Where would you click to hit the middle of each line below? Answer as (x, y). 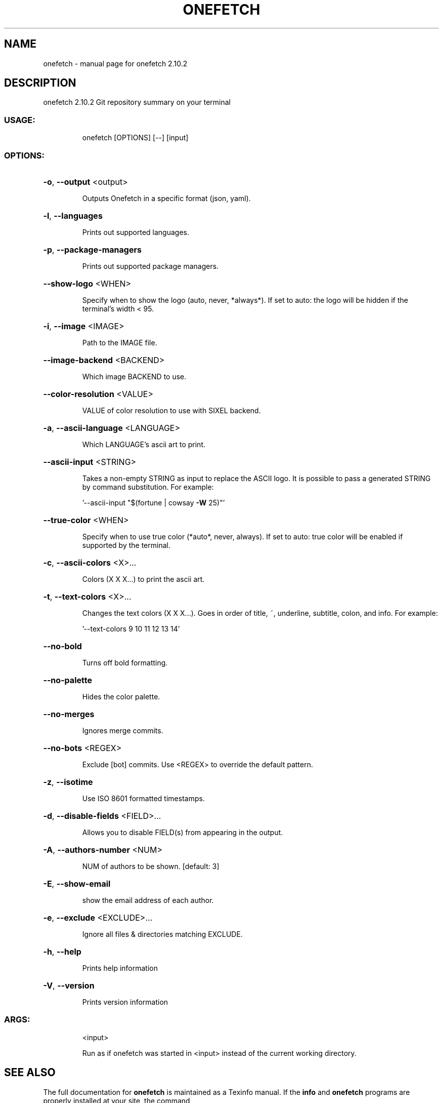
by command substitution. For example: (148, 487)
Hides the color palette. (121, 696)
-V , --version (69, 985)
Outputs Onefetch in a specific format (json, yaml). (166, 198)
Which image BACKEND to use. (134, 376)
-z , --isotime (68, 782)
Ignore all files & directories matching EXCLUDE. (162, 934)
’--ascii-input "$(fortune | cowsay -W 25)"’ (153, 502)
